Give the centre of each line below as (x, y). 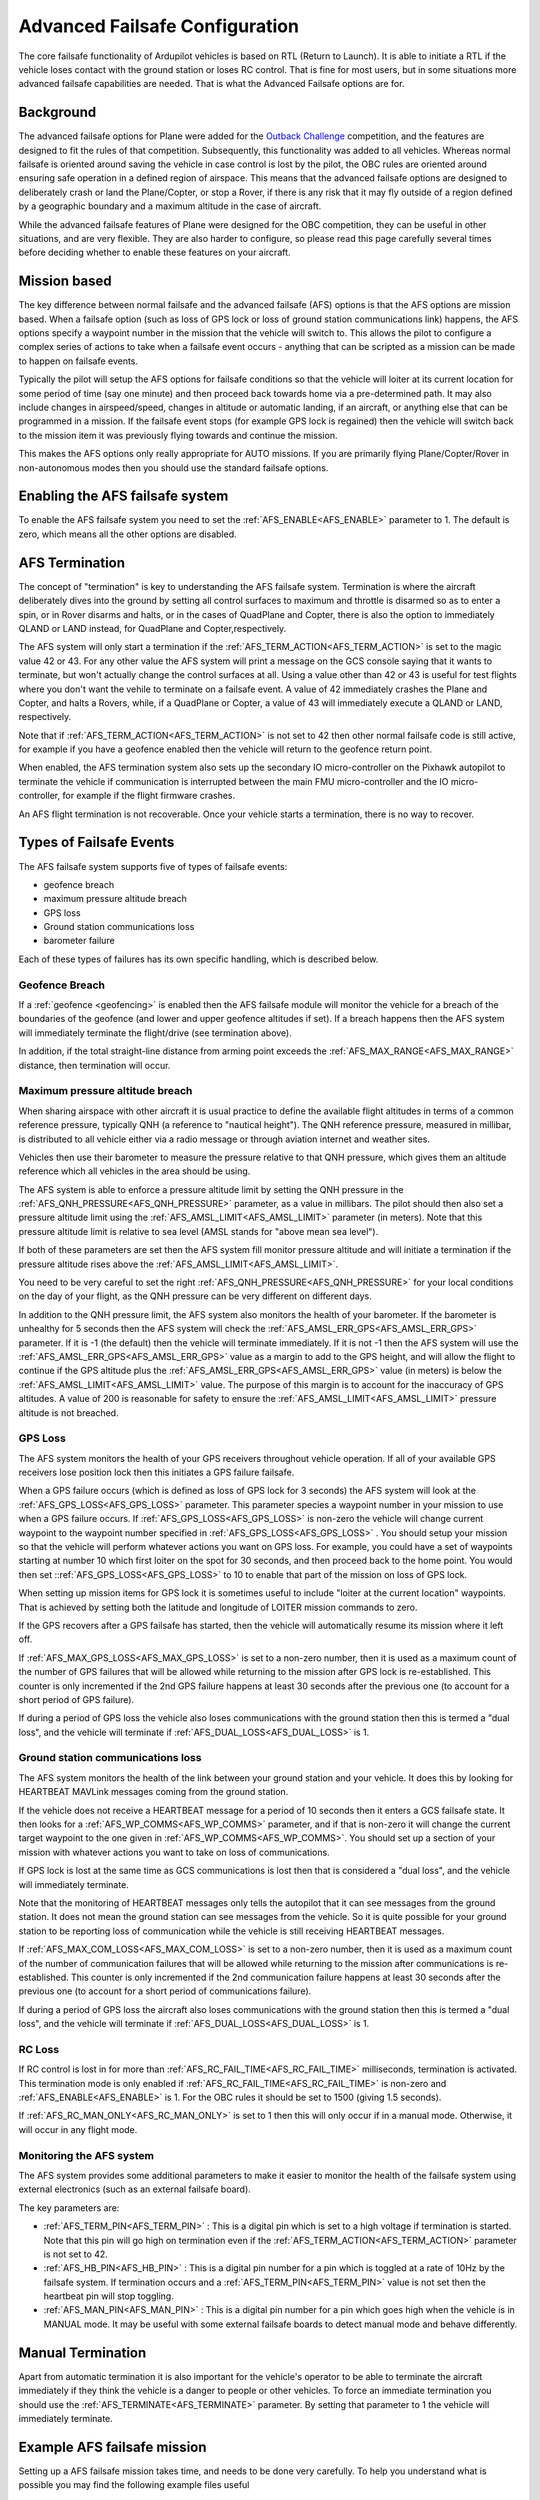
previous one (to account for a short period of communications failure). (165, 1991)
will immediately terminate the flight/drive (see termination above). (155, 1032)
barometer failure (79, 941)
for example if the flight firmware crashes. (148, 796)
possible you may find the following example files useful (134, 2485)
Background (57, 112)
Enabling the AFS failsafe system (123, 496)
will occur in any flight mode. (78, 2129)
